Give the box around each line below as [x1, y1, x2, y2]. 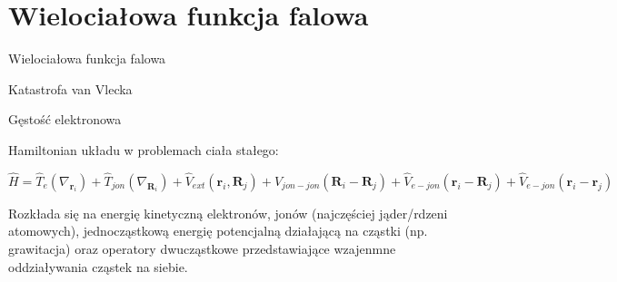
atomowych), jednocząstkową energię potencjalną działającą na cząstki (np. [8, 221, 428, 240]
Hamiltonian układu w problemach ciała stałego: [8, 140, 279, 159]
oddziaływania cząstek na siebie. [8, 257, 188, 276]
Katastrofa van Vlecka [8, 79, 133, 98]
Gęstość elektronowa [8, 110, 122, 129]
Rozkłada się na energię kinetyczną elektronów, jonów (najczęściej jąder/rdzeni [8, 203, 448, 222]
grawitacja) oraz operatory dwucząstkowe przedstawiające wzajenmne [8, 238, 396, 258]
